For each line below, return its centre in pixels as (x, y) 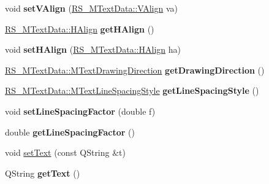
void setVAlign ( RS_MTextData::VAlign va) (92, 8)
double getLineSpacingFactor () (70, 132)
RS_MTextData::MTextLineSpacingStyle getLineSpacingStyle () (132, 90)
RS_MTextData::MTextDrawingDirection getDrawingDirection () (135, 70)
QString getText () (43, 173)
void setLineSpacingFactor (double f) (80, 111)
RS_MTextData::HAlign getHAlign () (80, 29)
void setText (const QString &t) (65, 152)
